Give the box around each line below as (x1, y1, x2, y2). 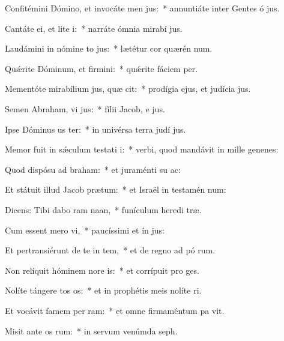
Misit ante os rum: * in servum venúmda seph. (5, 324, 178, 337)
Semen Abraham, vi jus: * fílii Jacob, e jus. (5, 102, 165, 115)
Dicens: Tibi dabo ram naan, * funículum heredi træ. (5, 203, 202, 216)
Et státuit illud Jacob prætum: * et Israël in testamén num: (5, 183, 226, 196)
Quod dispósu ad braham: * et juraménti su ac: (5, 163, 181, 175)
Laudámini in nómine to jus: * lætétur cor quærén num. (5, 42, 213, 55)
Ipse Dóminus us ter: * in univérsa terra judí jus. (5, 122, 186, 135)
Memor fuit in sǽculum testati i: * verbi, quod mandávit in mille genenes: (5, 143, 279, 155)
